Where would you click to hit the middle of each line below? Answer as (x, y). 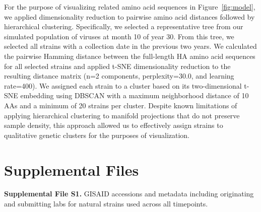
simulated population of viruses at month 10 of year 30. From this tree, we (119, 36)
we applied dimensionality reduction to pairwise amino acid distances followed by (129, 16)
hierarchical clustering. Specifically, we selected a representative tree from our (124, 26)
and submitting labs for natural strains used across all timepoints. (106, 204)
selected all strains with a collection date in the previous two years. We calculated (130, 46)
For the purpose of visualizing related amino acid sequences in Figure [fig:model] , (130, 7)
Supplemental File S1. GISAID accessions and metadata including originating (129, 194)
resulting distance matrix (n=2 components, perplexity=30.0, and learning (119, 76)
